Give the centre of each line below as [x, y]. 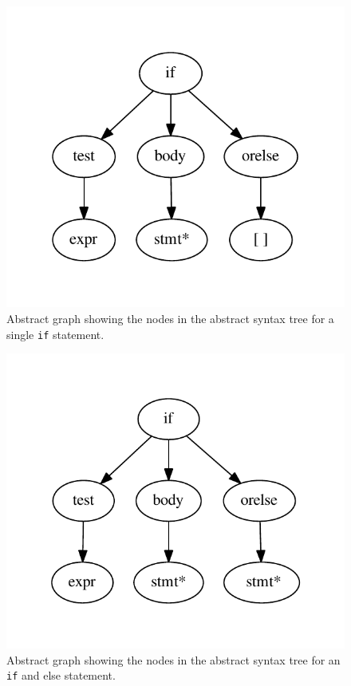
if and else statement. [61, 675]
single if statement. [55, 334]
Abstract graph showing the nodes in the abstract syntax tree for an [174, 659]
